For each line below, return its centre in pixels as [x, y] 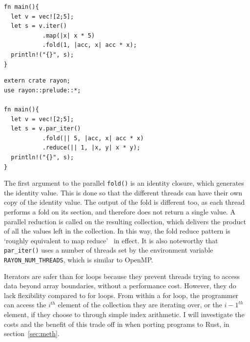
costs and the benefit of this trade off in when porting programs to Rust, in [117, 324]
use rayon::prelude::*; [42, 90]
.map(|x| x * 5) [69, 35]
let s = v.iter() [39, 26]
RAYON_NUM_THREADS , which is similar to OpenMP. [79, 259]
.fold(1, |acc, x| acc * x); [90, 45]
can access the [25, 305]
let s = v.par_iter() [46, 129]
